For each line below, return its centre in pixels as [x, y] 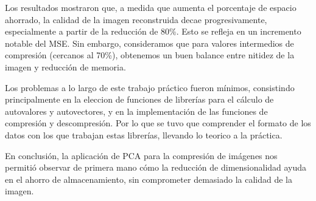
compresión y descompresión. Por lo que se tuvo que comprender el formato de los [158, 123]
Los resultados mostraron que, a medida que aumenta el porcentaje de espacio [151, 7]
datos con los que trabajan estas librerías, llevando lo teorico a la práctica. [144, 135]
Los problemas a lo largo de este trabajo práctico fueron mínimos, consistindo [150, 87]
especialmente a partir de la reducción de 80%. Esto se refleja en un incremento [153, 31]
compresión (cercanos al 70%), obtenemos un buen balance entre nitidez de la [150, 55]
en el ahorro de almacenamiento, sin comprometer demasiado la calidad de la [149, 179]
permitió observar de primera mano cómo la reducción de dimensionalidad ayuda [156, 167]
